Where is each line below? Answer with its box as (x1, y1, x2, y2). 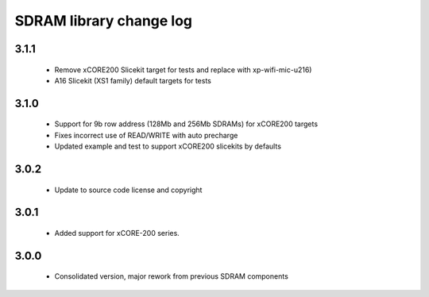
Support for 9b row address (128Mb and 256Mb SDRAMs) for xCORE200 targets (54, 119, 318, 129)
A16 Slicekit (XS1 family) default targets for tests (54, 75, 212, 85)
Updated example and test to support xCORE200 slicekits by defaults (54, 141, 282, 151)
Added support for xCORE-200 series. (54, 228, 180, 237)
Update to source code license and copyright (54, 185, 203, 195)
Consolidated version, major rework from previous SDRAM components (54, 272, 289, 281)
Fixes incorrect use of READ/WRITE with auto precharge (54, 130, 238, 140)
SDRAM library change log (14, 12, 193, 29)
